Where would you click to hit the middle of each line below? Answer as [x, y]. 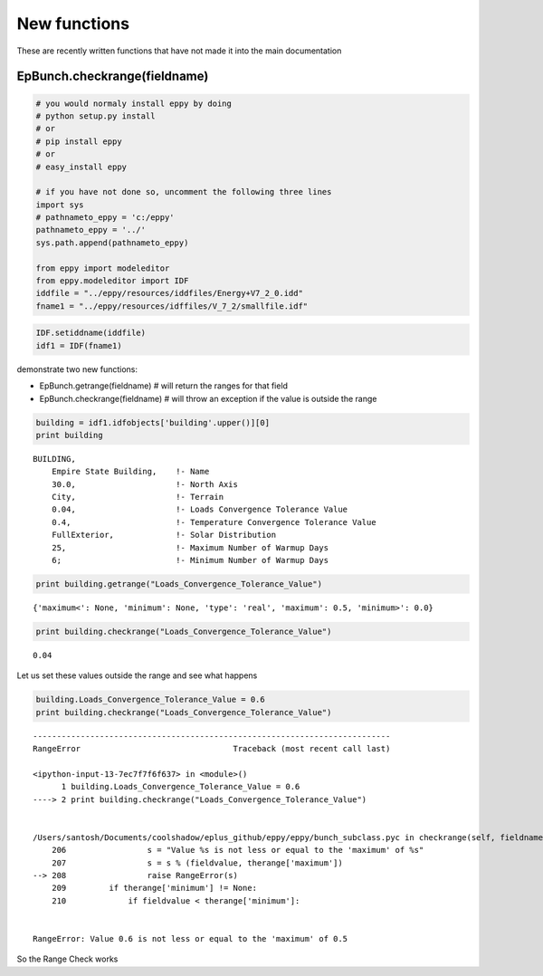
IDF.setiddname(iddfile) [91, 333]
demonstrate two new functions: [77, 369]
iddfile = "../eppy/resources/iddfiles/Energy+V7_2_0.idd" [169, 293]
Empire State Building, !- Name [130, 472]
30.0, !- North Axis [145, 484]
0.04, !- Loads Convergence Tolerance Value [200, 510]
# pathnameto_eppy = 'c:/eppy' [105, 218]
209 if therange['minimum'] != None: [154, 888]
